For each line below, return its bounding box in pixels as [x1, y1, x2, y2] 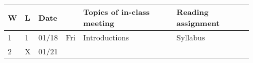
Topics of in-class [83, 6, 150, 17]
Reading [176, 6, 209, 17]
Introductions [83, 32, 129, 43]
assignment [176, 17, 220, 28]
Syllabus [176, 32, 205, 43]
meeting [83, 17, 114, 28]
